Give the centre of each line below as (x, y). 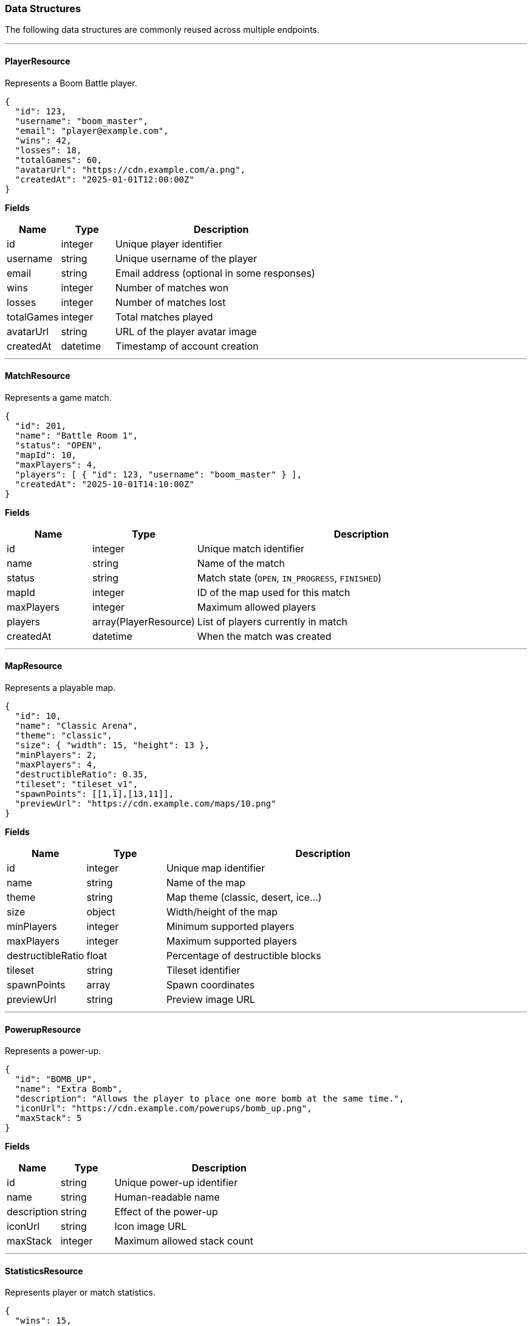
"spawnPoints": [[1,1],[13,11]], (94, 794)
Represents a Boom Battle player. (71, 83)
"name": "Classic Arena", (77, 726)
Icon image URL (151, 1227)
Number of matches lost (171, 302)
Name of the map (206, 883)
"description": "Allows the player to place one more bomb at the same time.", (210, 1099)
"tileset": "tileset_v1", (77, 784)
